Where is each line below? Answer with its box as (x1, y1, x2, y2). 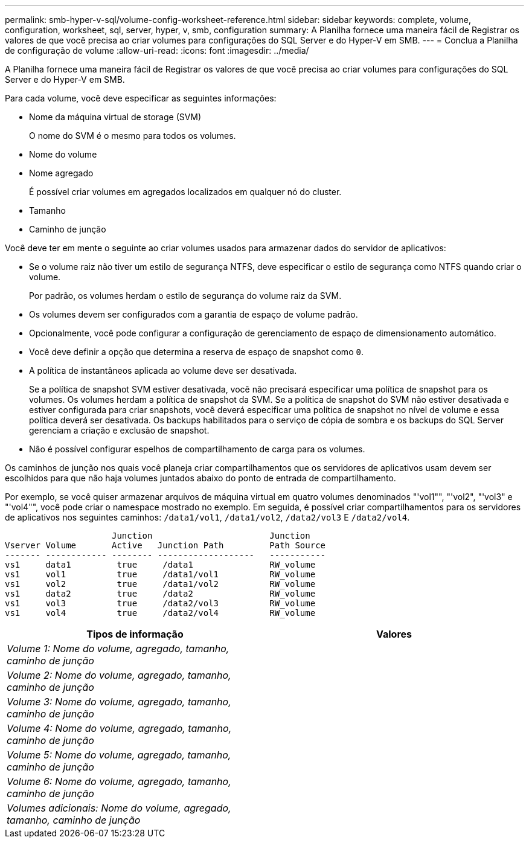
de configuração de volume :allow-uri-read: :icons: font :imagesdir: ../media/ (5, 45, 309, 56)
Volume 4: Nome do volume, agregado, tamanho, (7, 722, 232, 734)
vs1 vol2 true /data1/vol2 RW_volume (5, 579, 316, 589)
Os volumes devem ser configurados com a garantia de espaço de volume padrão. (29, 309, 358, 319)
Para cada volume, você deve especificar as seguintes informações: (5, 93, 277, 103)
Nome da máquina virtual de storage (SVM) (29, 112, 202, 122)
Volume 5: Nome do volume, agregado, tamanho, (7, 749, 231, 761)
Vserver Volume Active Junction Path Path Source (5, 540, 326, 550)
